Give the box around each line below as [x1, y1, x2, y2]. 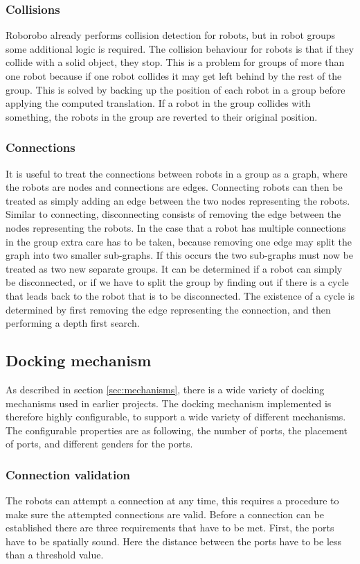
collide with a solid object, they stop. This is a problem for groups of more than [6, 55, 345, 69]
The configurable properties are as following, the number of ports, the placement [6, 422, 348, 437]
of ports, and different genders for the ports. [6, 436, 193, 451]
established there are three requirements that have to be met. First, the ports [6, 520, 334, 535]
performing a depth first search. [6, 316, 140, 330]
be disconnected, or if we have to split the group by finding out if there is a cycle [6, 275, 349, 289]
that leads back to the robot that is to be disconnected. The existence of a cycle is [6, 288, 354, 302]
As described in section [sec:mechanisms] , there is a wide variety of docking [6, 382, 325, 396]
